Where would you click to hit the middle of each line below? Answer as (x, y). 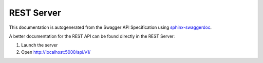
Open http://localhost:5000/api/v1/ (56, 52)
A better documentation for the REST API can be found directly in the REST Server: (92, 36)
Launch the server (39, 45)
